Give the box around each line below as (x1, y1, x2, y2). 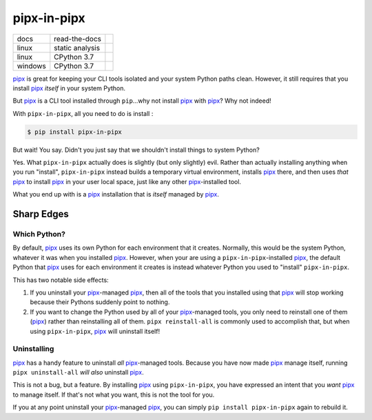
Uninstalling (12, 344, 54, 354)
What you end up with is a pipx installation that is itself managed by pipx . (12, 190, 220, 199)
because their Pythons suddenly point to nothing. (30, 298, 170, 306)
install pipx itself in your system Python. (12, 83, 126, 92)
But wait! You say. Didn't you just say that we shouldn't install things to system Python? (12, 146, 260, 154)
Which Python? (12, 230, 65, 239)
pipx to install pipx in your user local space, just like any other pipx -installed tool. (12, 177, 241, 186)
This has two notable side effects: (12, 276, 110, 284)
